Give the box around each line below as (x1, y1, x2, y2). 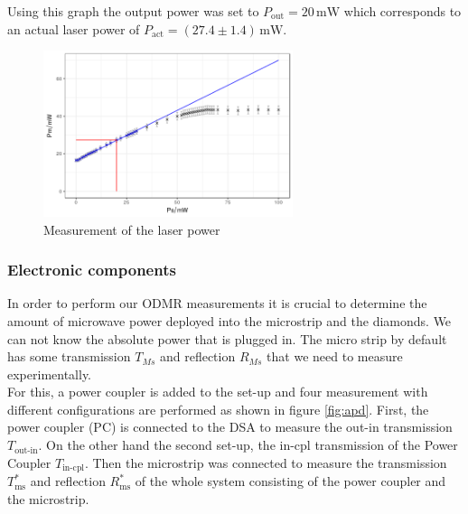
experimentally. (7, 364, 92, 383)
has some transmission (7, 347, 131, 366)
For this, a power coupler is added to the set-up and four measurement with (7, 382, 428, 401)
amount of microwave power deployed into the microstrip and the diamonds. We (7, 311, 452, 330)
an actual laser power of (7, 19, 140, 38)
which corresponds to (343, 2, 462, 20)
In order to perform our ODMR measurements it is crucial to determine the (7, 294, 427, 313)
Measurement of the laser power (43, 220, 220, 238)
